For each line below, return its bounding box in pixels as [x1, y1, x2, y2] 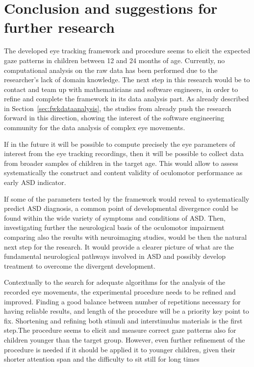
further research [4, 17, 115, 37]
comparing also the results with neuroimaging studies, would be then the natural [4, 232, 247, 242]
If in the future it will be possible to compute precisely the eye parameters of [4, 138, 235, 149]
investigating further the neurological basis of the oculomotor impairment [4, 222, 225, 232]
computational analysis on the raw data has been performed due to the [4, 65, 218, 75]
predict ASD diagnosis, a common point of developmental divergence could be [4, 203, 238, 213]
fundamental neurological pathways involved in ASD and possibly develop [4, 251, 226, 261]
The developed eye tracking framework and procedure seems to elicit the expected [4, 46, 251, 56]
